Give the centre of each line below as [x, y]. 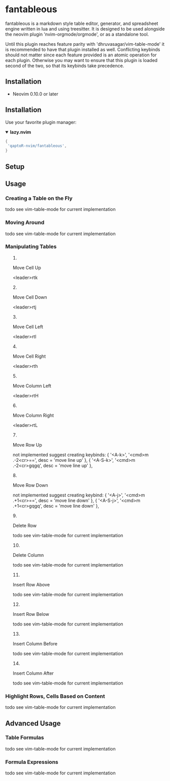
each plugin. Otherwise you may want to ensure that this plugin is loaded [81, 60]
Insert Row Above [31, 584]
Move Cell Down [30, 297]
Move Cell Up [27, 267]
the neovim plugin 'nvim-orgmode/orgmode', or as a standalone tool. [77, 34]
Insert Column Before [35, 643]
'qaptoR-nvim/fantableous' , [37, 146]
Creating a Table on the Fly [39, 198]
